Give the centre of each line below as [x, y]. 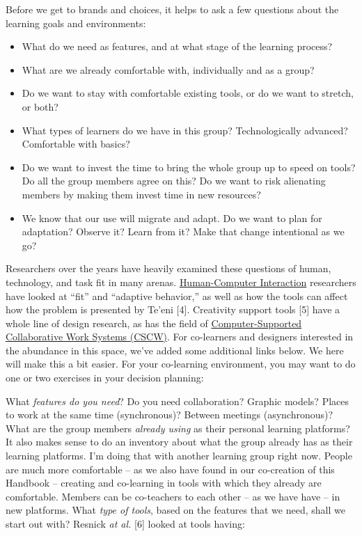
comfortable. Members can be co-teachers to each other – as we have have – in [173, 496]
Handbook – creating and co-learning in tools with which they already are [164, 483]
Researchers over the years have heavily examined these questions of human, [168, 268]
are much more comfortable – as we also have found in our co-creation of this [170, 469]
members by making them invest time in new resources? [141, 194]
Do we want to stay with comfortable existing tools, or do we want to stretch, [188, 93]
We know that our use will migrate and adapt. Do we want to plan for [172, 218]
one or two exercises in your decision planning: [105, 378]
